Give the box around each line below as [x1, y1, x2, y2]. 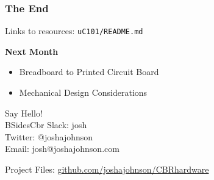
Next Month [5, 45, 59, 57]
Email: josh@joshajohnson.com [5, 142, 119, 155]
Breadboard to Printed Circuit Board [19, 65, 159, 78]
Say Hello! [5, 106, 43, 119]
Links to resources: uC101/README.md [5, 24, 143, 37]
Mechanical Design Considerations [19, 86, 148, 99]
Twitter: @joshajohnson [5, 130, 93, 143]
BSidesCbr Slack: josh [5, 118, 87, 131]
